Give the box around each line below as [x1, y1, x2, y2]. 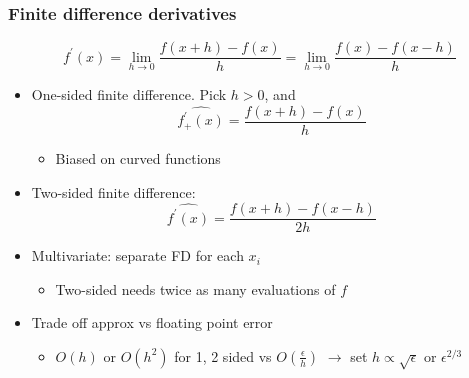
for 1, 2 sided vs [174, 345, 272, 366]
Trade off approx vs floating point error [31, 312, 273, 333]
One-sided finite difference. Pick [31, 84, 227, 105]
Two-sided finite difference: [31, 181, 196, 202]
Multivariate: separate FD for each [31, 245, 244, 266]
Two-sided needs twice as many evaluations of [55, 278, 336, 299]
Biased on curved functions [55, 147, 221, 168]
